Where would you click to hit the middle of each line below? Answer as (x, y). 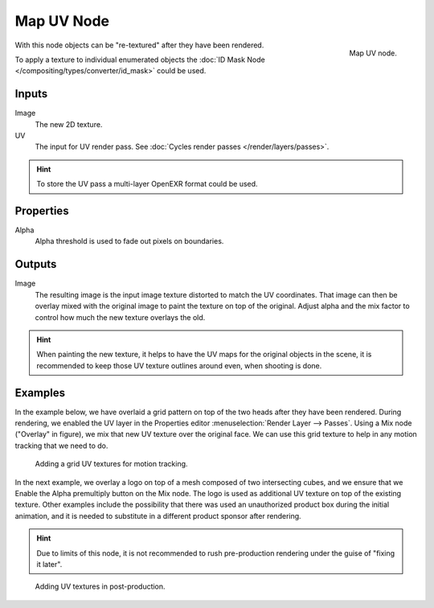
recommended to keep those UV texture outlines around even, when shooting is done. (179, 365)
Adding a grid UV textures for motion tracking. (111, 464)
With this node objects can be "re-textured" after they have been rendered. (139, 45)
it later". (49, 564)
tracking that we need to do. (61, 446)
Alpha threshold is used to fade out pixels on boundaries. (129, 241)
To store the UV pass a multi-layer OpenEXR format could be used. (147, 184)
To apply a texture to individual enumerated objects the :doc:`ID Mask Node (140, 60)
